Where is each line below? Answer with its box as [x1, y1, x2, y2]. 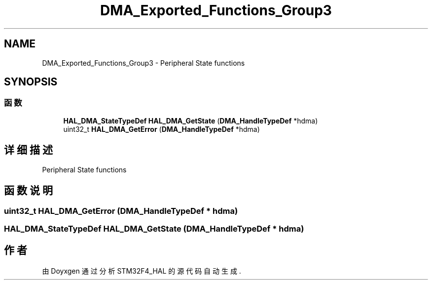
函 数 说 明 [4, 184, 53, 197]
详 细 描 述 [4, 144, 53, 157]
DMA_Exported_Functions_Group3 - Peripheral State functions [42, 58, 245, 67]
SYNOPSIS [4, 76, 58, 88]
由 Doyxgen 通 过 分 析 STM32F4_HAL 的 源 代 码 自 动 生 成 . [42, 266, 241, 275]
